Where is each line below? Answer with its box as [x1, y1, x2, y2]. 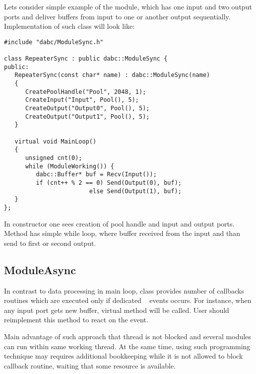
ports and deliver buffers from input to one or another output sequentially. [4, 11, 231, 21]
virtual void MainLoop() [14, 138, 97, 145]
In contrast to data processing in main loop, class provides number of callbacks [4, 285, 244, 296]
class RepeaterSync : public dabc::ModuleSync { [4, 55, 168, 63]
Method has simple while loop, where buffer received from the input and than [4, 228, 240, 238]
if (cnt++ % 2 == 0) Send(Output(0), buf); [36, 179, 182, 186]
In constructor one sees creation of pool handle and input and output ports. [4, 218, 235, 228]
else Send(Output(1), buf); [89, 187, 182, 195]
